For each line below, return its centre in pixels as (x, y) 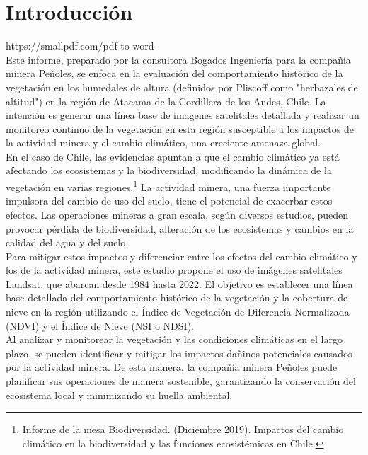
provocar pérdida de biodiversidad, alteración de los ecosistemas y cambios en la (180, 228)
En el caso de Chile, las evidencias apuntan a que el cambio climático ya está (173, 156)
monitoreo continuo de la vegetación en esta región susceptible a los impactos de (180, 128)
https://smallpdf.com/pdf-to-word (80, 46)
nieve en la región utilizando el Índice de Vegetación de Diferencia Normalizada (178, 312)
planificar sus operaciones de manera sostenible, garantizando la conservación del (181, 381)
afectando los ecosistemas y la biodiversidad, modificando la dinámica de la (169, 170)
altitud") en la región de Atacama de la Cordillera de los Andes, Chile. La (166, 101)
